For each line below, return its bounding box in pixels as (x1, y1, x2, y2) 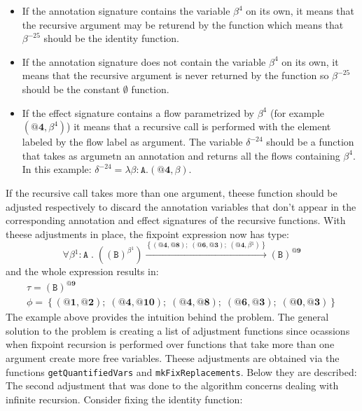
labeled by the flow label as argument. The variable (22, 134, 243, 149)
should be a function (266, 134, 354, 149)
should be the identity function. (43, 31, 179, 46)
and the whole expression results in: (6, 264, 159, 279)
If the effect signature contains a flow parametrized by (22, 105, 254, 120)
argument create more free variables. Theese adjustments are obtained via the (6, 351, 340, 365)
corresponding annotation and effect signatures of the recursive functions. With (6, 213, 346, 228)
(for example (270, 105, 324, 120)
